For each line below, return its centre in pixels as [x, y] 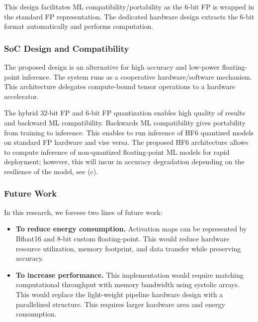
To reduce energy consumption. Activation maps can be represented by [131, 229]
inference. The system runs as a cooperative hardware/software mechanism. [137, 76]
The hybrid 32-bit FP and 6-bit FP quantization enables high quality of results [125, 113]
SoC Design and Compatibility [67, 48]
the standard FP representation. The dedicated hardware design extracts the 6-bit [129, 16]
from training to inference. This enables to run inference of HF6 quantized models [129, 132]
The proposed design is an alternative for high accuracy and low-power [112, 67]
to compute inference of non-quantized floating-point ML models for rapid [117, 152]
